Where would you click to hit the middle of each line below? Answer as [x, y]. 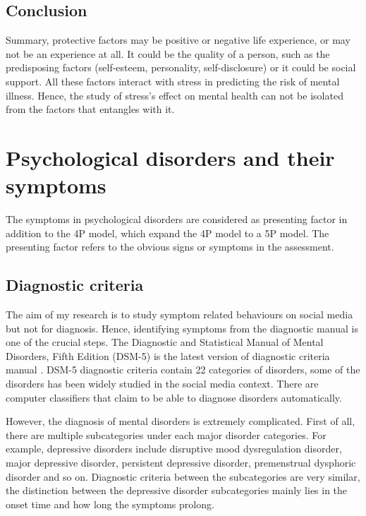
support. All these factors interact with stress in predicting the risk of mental [173, 81]
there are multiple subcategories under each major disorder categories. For [166, 434]
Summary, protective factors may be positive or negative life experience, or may [178, 40]
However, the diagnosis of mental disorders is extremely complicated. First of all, [181, 421]
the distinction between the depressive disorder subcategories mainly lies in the [177, 490]
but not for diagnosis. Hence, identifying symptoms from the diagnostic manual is [182, 328]
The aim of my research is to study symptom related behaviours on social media [179, 314]
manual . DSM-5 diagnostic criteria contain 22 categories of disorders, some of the [183, 370]
